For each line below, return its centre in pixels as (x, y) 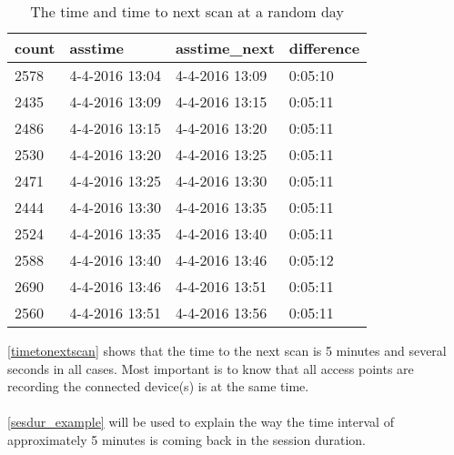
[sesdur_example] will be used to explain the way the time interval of (201, 422)
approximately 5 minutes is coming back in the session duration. (187, 439)
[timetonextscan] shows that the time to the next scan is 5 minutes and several (227, 350)
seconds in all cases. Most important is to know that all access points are (211, 368)
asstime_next (225, 48)
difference (324, 48)
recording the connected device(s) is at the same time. (158, 386)
